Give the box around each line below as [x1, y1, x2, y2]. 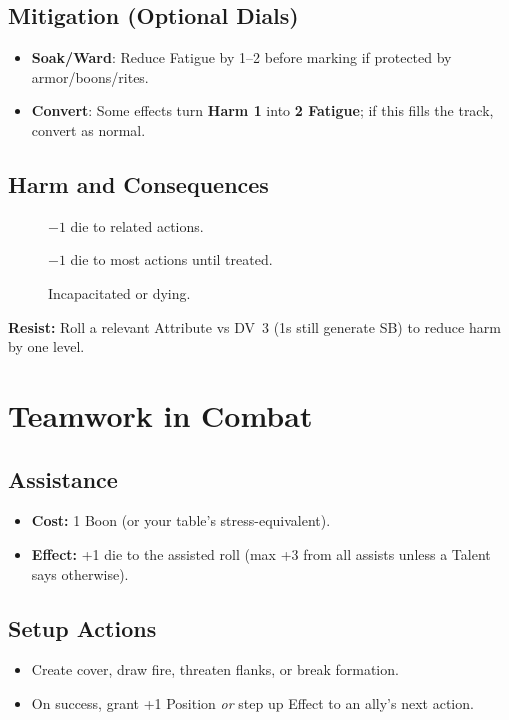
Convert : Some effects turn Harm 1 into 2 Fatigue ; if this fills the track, [31, 100, 494, 121]
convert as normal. [31, 119, 146, 140]
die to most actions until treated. [70, 249, 273, 270]
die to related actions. [70, 215, 204, 236]
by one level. [8, 336, 85, 357]
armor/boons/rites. [31, 66, 149, 87]
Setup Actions [8, 612, 157, 643]
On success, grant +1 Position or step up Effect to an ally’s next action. [31, 692, 474, 713]
